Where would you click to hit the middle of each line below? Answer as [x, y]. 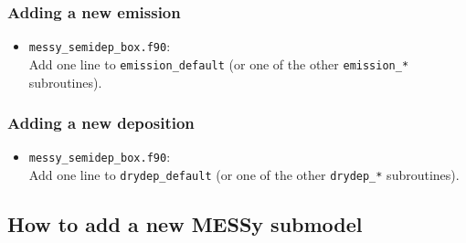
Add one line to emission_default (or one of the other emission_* [219, 63]
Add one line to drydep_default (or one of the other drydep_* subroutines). [244, 174]
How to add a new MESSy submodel [185, 224]
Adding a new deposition [101, 123]
